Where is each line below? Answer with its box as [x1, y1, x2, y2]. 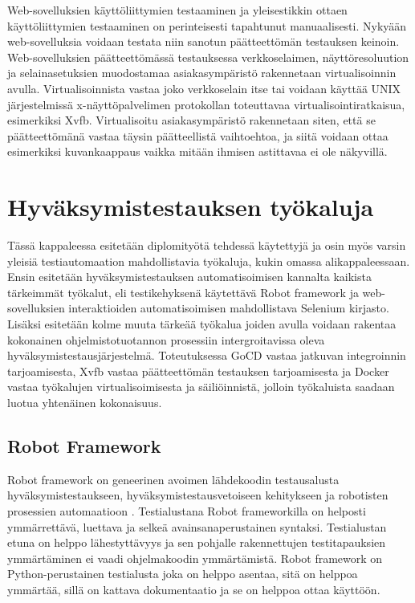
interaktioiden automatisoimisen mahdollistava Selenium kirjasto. [68, 299, 389, 316]
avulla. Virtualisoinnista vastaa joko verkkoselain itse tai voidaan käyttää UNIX [7, 79, 401, 96]
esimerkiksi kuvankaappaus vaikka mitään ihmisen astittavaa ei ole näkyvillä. [7, 143, 388, 160]
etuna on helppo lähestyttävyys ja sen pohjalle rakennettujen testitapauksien [7, 534, 386, 551]
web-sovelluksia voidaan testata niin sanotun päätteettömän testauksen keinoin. [7, 33, 400, 50]
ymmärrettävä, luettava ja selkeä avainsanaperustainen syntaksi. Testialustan [7, 518, 387, 535]
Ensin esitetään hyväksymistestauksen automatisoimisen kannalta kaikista [7, 268, 372, 285]
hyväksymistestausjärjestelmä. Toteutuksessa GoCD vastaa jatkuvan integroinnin [7, 347, 406, 364]
